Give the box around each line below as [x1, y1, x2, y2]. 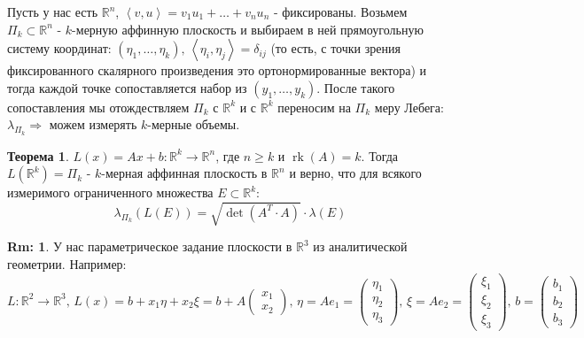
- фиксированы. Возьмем [273, 3, 408, 20]
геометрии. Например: [7, 254, 127, 273]
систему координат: [7, 39, 112, 58]
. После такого [316, 78, 395, 96]
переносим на [277, 97, 351, 116]
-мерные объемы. [147, 115, 240, 134]
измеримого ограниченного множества [7, 183, 214, 202]
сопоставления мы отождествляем [7, 97, 190, 116]
